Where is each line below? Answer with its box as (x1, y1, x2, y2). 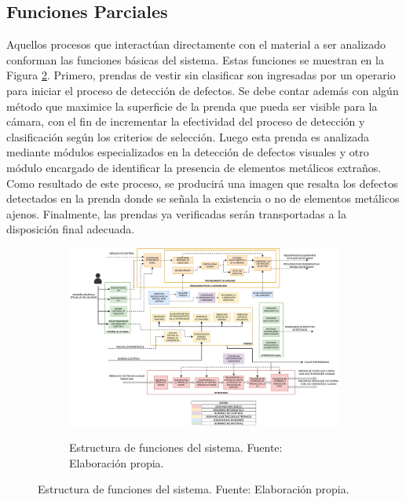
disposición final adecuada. (6, 221, 135, 237)
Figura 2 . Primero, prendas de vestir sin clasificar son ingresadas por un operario (6, 67, 396, 83)
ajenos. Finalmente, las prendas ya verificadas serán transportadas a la (6, 205, 346, 222)
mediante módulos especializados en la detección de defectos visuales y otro (6, 144, 369, 160)
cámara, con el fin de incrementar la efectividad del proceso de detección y (6, 113, 365, 130)
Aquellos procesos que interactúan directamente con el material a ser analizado (6, 36, 386, 53)
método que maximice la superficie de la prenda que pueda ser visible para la (6, 97, 378, 114)
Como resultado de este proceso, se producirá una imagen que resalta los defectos (6, 174, 398, 191)
